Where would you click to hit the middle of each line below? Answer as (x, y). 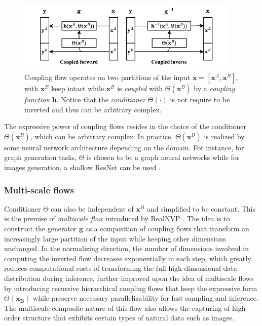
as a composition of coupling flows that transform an (167, 229)
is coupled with (140, 88)
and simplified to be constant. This (201, 208)
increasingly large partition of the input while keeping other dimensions (115, 238)
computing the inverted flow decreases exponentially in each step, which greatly (128, 258)
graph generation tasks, (40, 157)
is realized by (224, 136)
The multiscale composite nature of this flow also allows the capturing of (117, 308)
